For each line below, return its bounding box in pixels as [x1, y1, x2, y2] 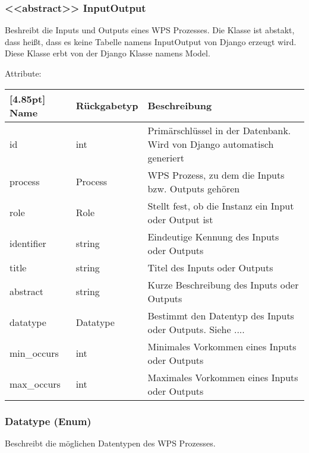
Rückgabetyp [75, 99, 138, 113]
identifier [10, 236, 46, 251]
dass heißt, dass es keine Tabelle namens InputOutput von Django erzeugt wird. [5, 35, 297, 47]
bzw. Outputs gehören [147, 181, 240, 195]
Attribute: [5, 67, 42, 79]
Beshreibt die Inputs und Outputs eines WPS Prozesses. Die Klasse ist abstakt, [5, 24, 295, 36]
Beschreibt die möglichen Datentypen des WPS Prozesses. [5, 436, 216, 449]
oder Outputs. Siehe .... [147, 322, 245, 336]
